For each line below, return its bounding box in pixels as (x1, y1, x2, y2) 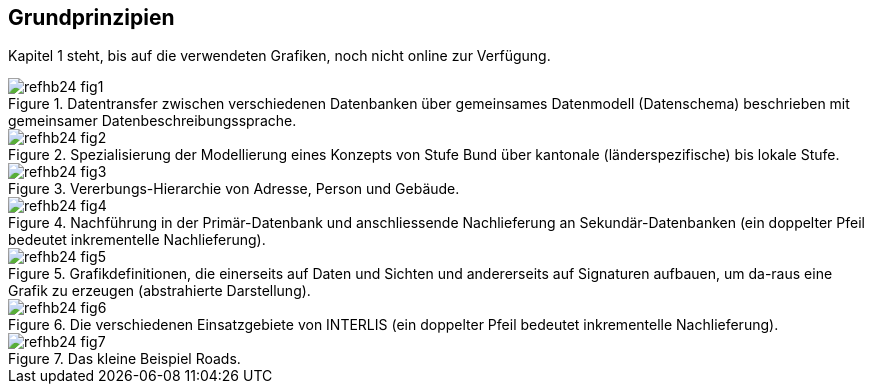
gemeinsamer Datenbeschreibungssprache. (8, 112, 297, 130)
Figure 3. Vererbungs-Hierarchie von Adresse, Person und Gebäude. (8, 180, 460, 198)
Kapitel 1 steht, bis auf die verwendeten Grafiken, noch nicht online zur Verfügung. (8, 47, 551, 65)
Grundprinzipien (8, 5, 175, 30)
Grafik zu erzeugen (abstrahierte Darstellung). (8, 282, 311, 300)
